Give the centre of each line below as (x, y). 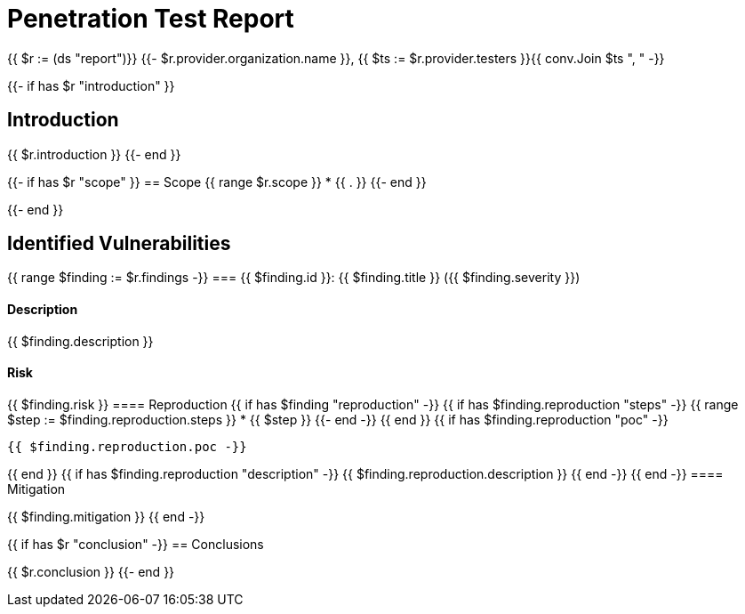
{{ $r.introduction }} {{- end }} (94, 154)
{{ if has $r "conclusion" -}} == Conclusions (136, 544)
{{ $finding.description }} (80, 341)
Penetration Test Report (151, 19)
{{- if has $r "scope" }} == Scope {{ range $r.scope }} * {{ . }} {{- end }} (217, 182)
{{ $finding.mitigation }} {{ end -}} (106, 516)
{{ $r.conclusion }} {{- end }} (91, 571)
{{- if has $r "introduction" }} (91, 85)
